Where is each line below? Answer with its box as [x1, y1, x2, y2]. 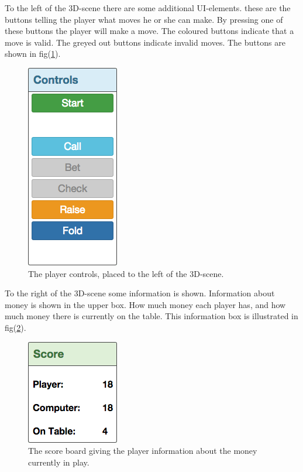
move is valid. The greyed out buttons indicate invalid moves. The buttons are [5, 36, 285, 48]
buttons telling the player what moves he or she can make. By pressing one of [5, 13, 283, 25]
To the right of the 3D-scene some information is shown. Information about [5, 287, 275, 299]
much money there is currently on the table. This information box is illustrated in [5, 310, 298, 322]
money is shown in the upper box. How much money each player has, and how [5, 298, 286, 310]
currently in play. [28, 456, 89, 468]
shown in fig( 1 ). [5, 47, 61, 60]
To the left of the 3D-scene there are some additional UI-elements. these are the [5, 2, 291, 13]
